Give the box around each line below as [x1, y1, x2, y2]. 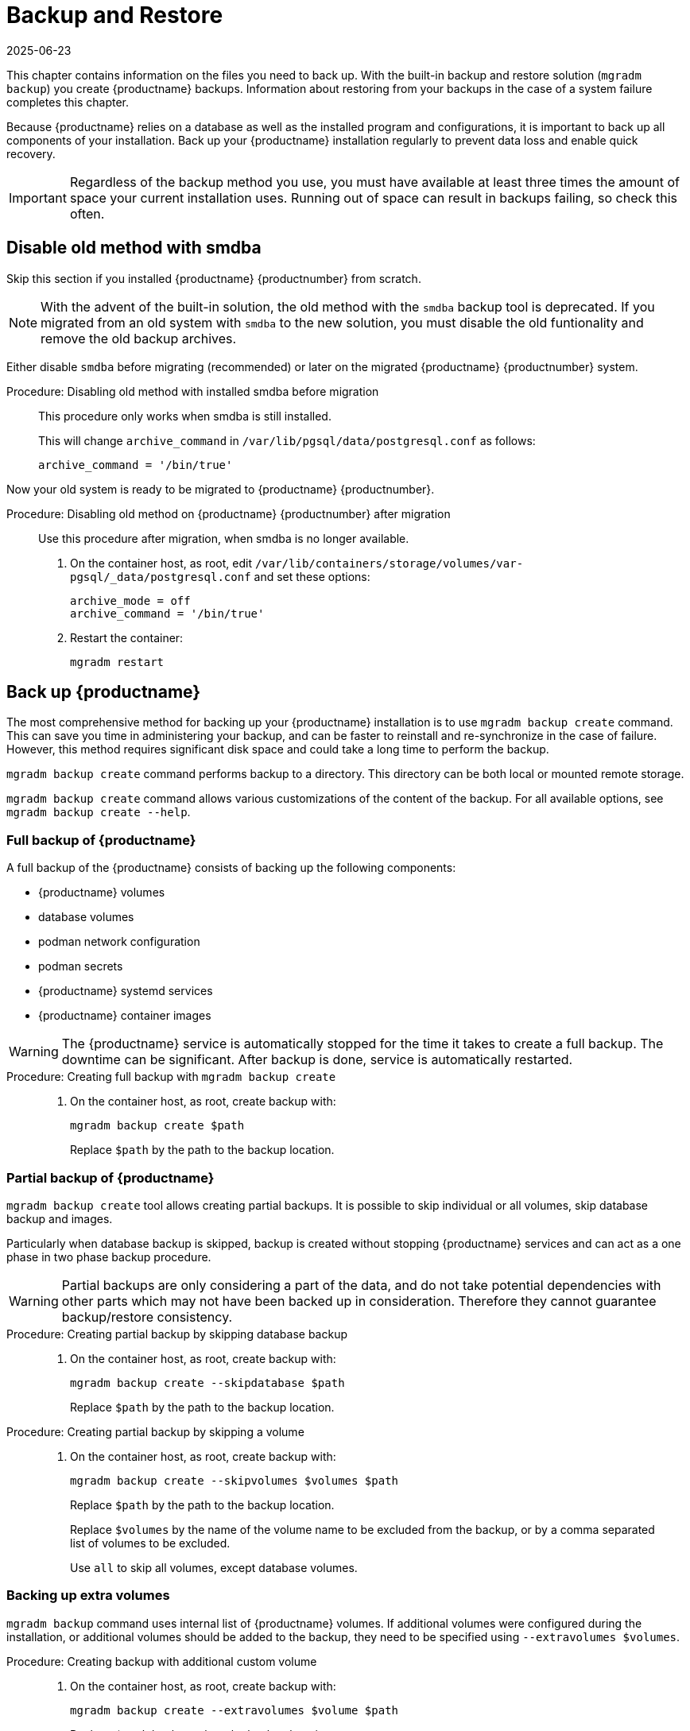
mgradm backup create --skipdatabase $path [70, 1376, 345, 1389]
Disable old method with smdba [6, 238, 262, 258]
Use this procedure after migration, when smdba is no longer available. [38, 531, 409, 545]
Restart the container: [70, 630, 184, 645]
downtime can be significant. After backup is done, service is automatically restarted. [61, 1051, 573, 1068]
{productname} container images [38, 1009, 211, 1023]
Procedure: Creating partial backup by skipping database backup [6, 1326, 348, 1341]
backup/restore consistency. [61, 1308, 233, 1325]
